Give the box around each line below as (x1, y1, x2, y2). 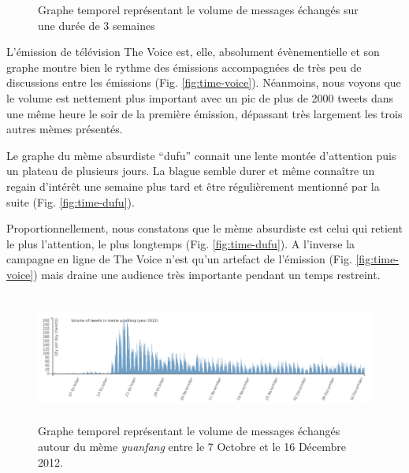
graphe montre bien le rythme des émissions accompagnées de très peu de (6, 58, 362, 75)
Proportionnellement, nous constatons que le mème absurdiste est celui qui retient (6, 220, 403, 236)
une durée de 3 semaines (38, 17, 155, 33)
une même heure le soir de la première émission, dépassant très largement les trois (6, 105, 403, 121)
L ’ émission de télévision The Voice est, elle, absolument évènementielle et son (6, 43, 380, 60)
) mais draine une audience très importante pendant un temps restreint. (33, 266, 381, 282)
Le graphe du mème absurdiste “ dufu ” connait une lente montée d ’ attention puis (6, 147, 396, 163)
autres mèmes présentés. (6, 121, 123, 137)
